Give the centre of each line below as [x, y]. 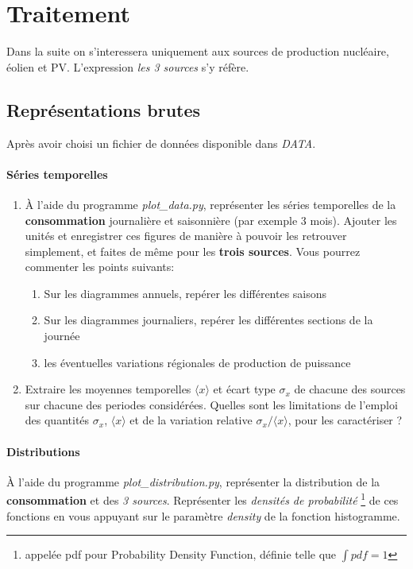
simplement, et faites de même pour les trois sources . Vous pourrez [193, 251]
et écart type [244, 389]
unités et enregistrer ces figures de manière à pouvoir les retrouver [186, 236]
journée [62, 336]
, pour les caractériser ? [345, 420]
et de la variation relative [191, 420]
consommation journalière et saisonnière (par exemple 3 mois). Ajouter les [211, 220]
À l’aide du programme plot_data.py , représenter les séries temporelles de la [210, 204]
